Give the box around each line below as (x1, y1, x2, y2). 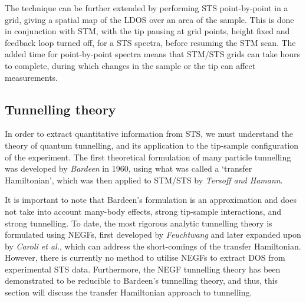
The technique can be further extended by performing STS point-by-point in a (5, 2, 288, 14)
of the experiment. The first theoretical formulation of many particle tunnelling (5, 150, 291, 163)
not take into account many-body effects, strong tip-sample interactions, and (5, 205, 281, 217)
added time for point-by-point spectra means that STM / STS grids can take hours (5, 48, 301, 60)
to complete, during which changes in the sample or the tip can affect (5, 59, 256, 71)
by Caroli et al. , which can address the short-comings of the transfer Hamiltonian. (5, 239, 301, 252)
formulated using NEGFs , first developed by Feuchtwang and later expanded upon (5, 228, 301, 241)
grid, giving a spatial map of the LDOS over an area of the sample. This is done (5, 13, 294, 25)
